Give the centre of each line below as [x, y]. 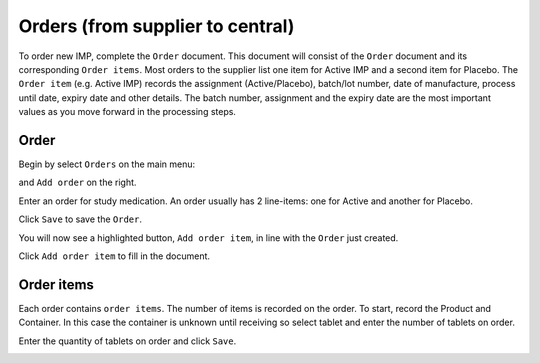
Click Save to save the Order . [80, 219]
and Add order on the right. [77, 182]
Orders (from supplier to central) [156, 26]
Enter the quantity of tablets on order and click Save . [127, 341]
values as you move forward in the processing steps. [127, 112]
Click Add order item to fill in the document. [114, 256]
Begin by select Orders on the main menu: [107, 164]
